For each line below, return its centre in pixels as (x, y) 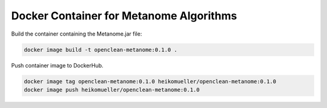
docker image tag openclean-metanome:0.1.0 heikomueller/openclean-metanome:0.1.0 (150, 81)
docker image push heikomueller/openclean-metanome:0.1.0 (112, 90)
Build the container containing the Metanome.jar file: (77, 34)
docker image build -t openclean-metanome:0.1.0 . (101, 49)
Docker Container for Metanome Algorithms (124, 16)
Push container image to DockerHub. (57, 65)
